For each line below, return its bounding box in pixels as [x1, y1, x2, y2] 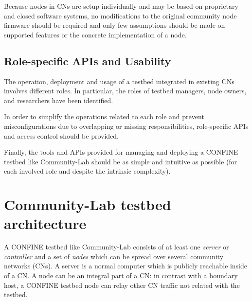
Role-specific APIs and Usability [4, 53, 171, 68]
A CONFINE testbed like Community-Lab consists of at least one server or [4, 242, 229, 252]
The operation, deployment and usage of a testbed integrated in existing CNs [4, 76, 234, 86]
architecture [4, 213, 87, 233]
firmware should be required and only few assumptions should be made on [4, 20, 225, 30]
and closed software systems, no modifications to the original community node [4, 10, 237, 20]
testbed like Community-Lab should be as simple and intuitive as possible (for [4, 156, 237, 166]
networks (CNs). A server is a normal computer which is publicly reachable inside [4, 261, 247, 271]
